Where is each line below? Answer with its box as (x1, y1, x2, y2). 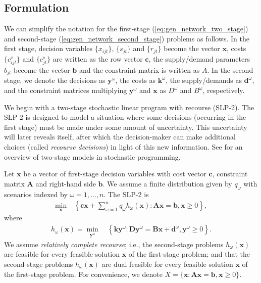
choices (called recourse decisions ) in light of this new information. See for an (4, 141, 243, 152)
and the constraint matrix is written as (79, 65, 200, 75)
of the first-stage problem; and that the (128, 249, 250, 259)
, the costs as (115, 75, 156, 85)
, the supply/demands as (166, 75, 242, 85)
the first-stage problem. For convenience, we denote (4, 268, 163, 279)
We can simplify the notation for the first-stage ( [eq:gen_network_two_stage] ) (4, 23, 248, 34)
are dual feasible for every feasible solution (101, 259, 233, 269)
